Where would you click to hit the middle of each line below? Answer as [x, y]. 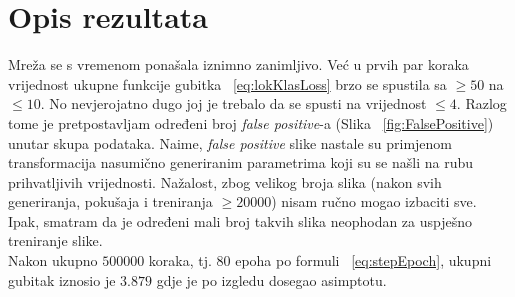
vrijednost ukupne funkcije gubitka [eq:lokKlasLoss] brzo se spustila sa [227, 83]
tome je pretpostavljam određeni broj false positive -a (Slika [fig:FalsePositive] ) [251, 122]
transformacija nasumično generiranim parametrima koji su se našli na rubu [241, 162]
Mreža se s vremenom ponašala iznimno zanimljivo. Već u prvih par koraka [238, 64]
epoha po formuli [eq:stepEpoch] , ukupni [363, 260]
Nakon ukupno [53, 260]
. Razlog [481, 103]
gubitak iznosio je [62, 279]
